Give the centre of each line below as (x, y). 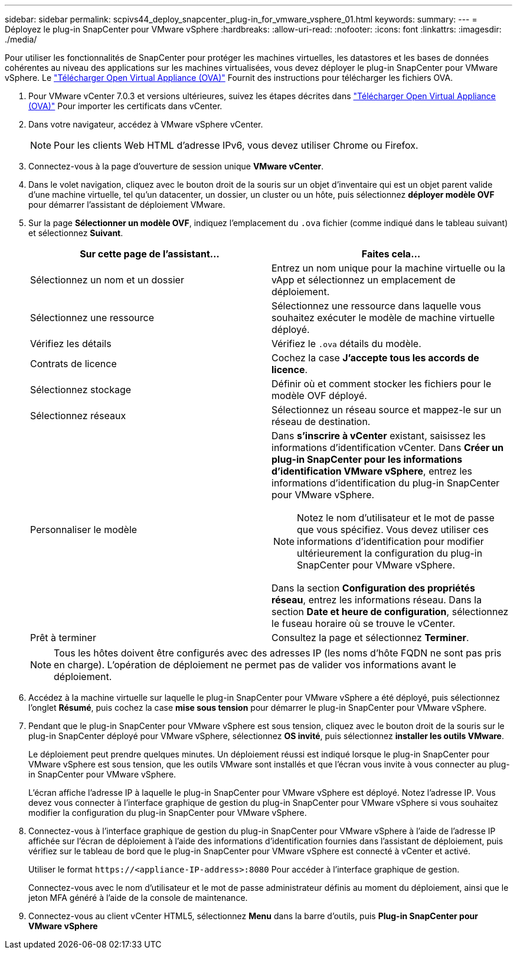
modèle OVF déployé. (319, 396)
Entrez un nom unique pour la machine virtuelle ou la (388, 268)
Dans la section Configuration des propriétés (373, 588)
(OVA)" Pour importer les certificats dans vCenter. (125, 106)
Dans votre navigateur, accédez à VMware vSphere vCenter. (146, 124)
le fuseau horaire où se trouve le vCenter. (364, 623)
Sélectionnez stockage (81, 390)
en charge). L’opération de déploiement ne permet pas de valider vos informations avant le (255, 665)
